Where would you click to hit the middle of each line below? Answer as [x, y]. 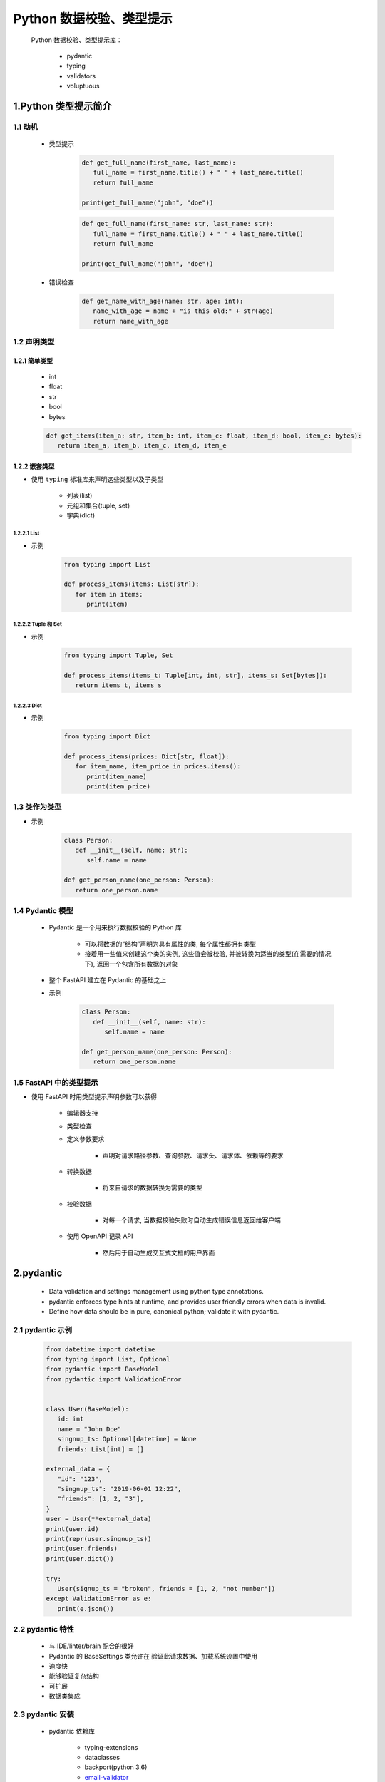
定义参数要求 [86, 1139]
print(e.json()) [86, 1608]
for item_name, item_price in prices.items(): [158, 767]
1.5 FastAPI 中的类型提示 [56, 1082]
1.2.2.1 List [26, 533]
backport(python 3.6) [116, 1767]
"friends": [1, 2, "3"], [101, 1499]
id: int [71, 1419]
